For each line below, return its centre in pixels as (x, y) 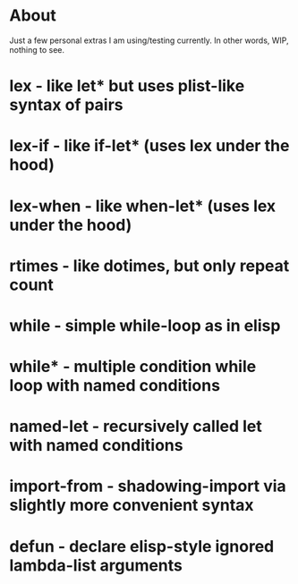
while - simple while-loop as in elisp (145, 325)
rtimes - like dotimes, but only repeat (149, 266)
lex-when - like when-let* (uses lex (143, 206)
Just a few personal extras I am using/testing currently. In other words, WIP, (149, 40)
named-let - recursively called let (136, 427)
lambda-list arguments (96, 565)
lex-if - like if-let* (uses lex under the (149, 146)
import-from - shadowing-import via (148, 486)
